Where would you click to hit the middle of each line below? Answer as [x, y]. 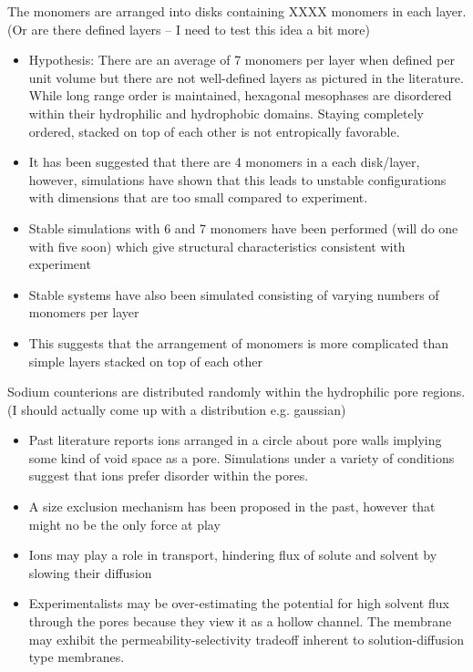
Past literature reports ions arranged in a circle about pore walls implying [235, 440]
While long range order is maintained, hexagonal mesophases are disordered [240, 95]
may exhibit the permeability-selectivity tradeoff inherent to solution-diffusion [246, 639]
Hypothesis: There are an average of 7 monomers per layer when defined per [242, 60]
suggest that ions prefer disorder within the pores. [169, 476]
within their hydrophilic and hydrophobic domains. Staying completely [226, 113]
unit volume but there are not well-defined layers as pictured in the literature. [246, 77]
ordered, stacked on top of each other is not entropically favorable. [214, 131]
